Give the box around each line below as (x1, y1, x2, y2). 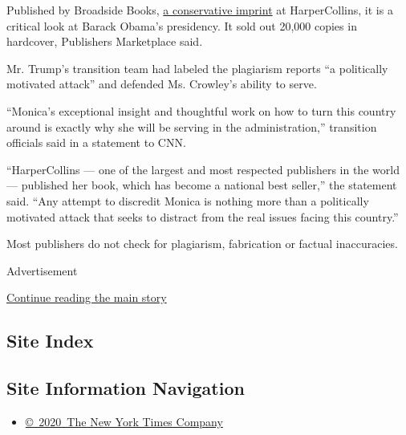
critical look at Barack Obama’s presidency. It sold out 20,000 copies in (6, 17, 357, 34)
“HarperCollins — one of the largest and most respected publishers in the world (6, 161, 400, 177)
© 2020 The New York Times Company (25, 413, 223, 429)
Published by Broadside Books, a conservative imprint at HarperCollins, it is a (6, 2, 393, 18)
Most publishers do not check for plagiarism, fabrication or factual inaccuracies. (6, 235, 398, 252)
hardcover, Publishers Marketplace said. (6, 33, 203, 50)
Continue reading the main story (6, 289, 167, 306)
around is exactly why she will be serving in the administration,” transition (6, 118, 377, 135)
